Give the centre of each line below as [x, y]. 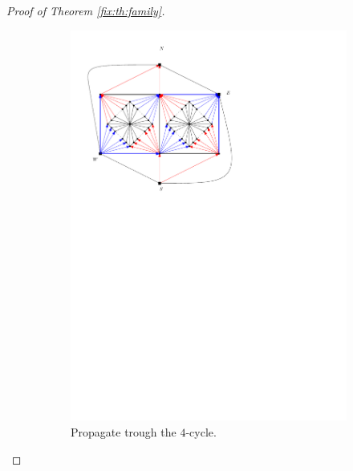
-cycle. [201, 431]
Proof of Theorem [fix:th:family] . [86, 10]
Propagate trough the [124, 431]
